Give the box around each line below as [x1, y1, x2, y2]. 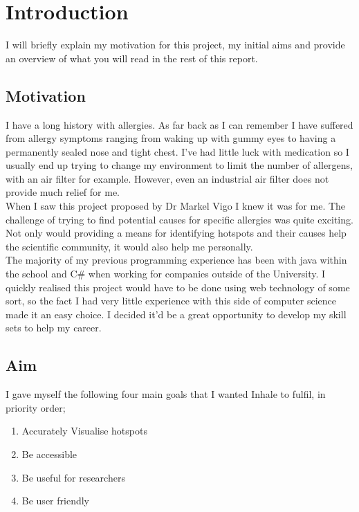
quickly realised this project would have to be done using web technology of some [6, 280, 350, 294]
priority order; [6, 400, 66, 414]
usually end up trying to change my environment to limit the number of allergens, [6, 158, 353, 172]
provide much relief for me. [6, 185, 120, 199]
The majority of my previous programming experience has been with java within [6, 253, 347, 267]
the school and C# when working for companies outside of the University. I [6, 266, 326, 281]
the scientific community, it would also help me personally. [6, 239, 253, 253]
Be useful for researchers [21, 470, 125, 484]
